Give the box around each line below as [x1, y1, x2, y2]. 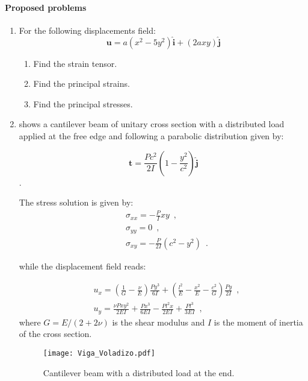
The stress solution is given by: [19, 196, 134, 209]
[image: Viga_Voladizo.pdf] [43, 349, 155, 358]
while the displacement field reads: [19, 259, 146, 272]
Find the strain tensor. [33, 57, 117, 69]
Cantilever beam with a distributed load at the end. [43, 366, 235, 379]
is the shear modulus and [112, 315, 205, 328]
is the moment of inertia [214, 315, 303, 328]
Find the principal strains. [33, 77, 130, 90]
